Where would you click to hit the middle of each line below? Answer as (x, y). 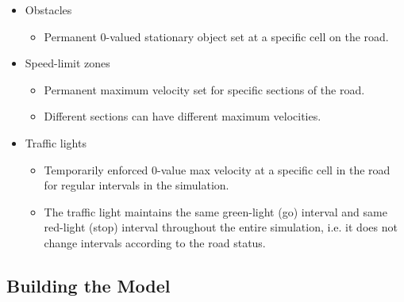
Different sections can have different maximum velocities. (183, 116)
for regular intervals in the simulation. (137, 185)
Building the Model (88, 285)
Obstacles (48, 10)
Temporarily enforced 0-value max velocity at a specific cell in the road (217, 169)
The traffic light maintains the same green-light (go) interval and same (215, 211)
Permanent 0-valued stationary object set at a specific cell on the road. (216, 36)
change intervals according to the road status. (155, 242)
